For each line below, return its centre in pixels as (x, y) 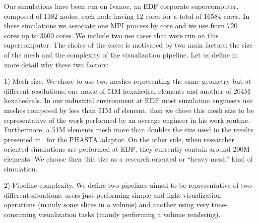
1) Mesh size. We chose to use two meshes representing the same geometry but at (128, 81)
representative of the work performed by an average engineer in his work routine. (127, 120)
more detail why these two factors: (56, 64)
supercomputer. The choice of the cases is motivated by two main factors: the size (128, 45)
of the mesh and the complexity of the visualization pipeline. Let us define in (121, 54)
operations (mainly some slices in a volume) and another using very (107, 204)
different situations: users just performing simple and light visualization (113, 195)
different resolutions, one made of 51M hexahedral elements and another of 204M (127, 90)
